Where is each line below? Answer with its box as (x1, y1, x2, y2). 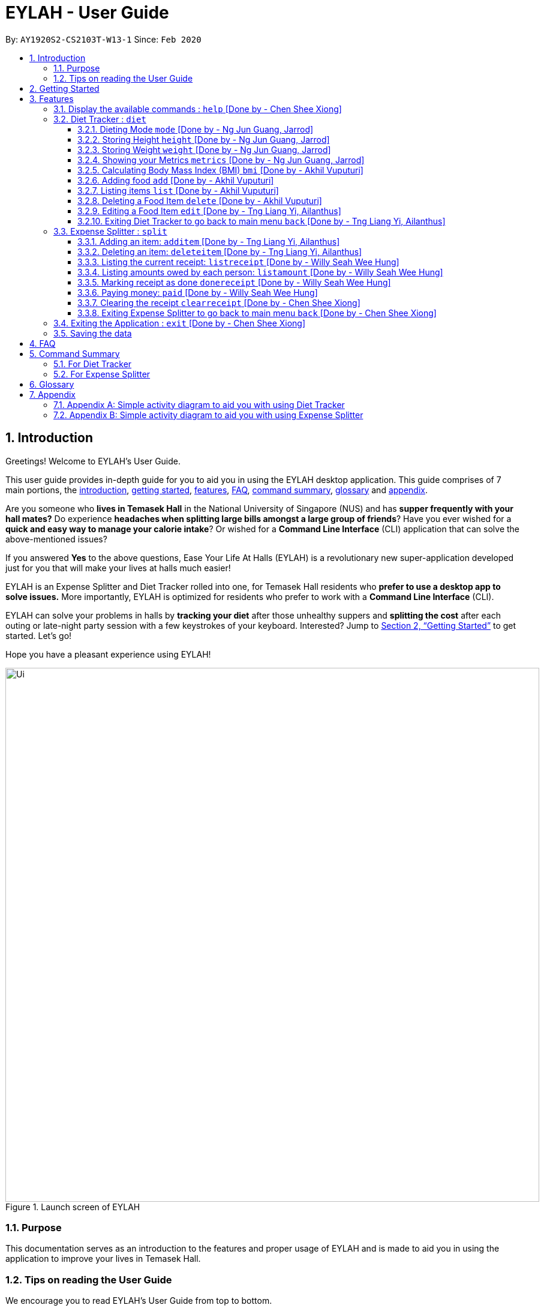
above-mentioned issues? (5, 533, 107, 544)
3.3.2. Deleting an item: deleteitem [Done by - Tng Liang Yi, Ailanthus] (77, 246, 362, 257)
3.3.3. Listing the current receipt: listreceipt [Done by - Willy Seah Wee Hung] (77, 256, 399, 267)
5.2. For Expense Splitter (53, 368, 151, 379)
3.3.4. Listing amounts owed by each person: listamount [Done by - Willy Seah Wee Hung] (77, 266, 443, 277)
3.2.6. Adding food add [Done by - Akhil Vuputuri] (77, 175, 274, 185)
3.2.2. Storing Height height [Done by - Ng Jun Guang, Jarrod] (77, 134, 330, 145)
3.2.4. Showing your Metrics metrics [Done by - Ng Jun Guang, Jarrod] (77, 154, 365, 165)
